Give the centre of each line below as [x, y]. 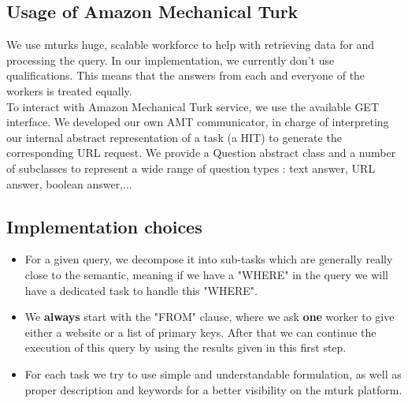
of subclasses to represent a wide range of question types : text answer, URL [191, 168]
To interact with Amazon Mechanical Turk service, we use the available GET [193, 106]
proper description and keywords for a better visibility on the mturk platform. [213, 389]
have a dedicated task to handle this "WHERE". [141, 290]
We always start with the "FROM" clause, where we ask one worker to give [210, 317]
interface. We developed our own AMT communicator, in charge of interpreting [198, 122]
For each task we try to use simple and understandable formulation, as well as [213, 373]
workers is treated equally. [69, 90]
